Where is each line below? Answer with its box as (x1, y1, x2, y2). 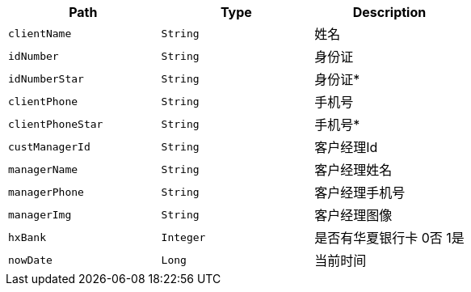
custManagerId (8, 140, 90, 153)
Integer (161, 231, 206, 243)
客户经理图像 (314, 207, 393, 223)
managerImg (8, 208, 72, 221)
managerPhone (8, 185, 84, 198)
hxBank (8, 231, 46, 243)
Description (352, 4, 427, 20)
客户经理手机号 (314, 184, 406, 201)
